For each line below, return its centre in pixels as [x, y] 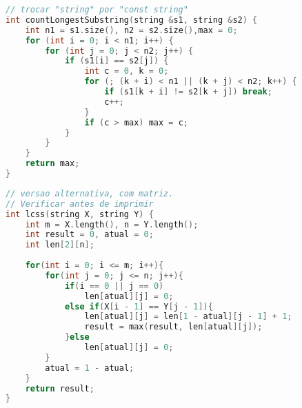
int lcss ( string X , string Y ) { [80, 214]
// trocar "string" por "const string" [97, 10]
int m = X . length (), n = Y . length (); [112, 224]
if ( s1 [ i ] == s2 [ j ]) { [117, 61]
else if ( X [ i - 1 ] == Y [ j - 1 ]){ [139, 306]
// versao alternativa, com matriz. [90, 193]
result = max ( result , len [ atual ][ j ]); [173, 327]
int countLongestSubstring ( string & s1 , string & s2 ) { [132, 20]
